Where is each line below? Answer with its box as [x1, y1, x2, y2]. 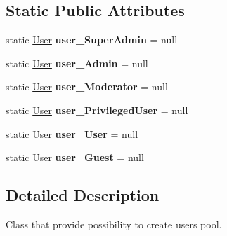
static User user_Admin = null [6, 55, 148, 70]
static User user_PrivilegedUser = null [6, 102, 188, 117]
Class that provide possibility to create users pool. [6, 216, 222, 231]
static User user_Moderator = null [6, 79, 168, 94]
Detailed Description [6, 184, 160, 206]
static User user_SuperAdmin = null [6, 32, 178, 47]
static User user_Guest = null [6, 150, 144, 165]
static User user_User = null [6, 126, 138, 141]
